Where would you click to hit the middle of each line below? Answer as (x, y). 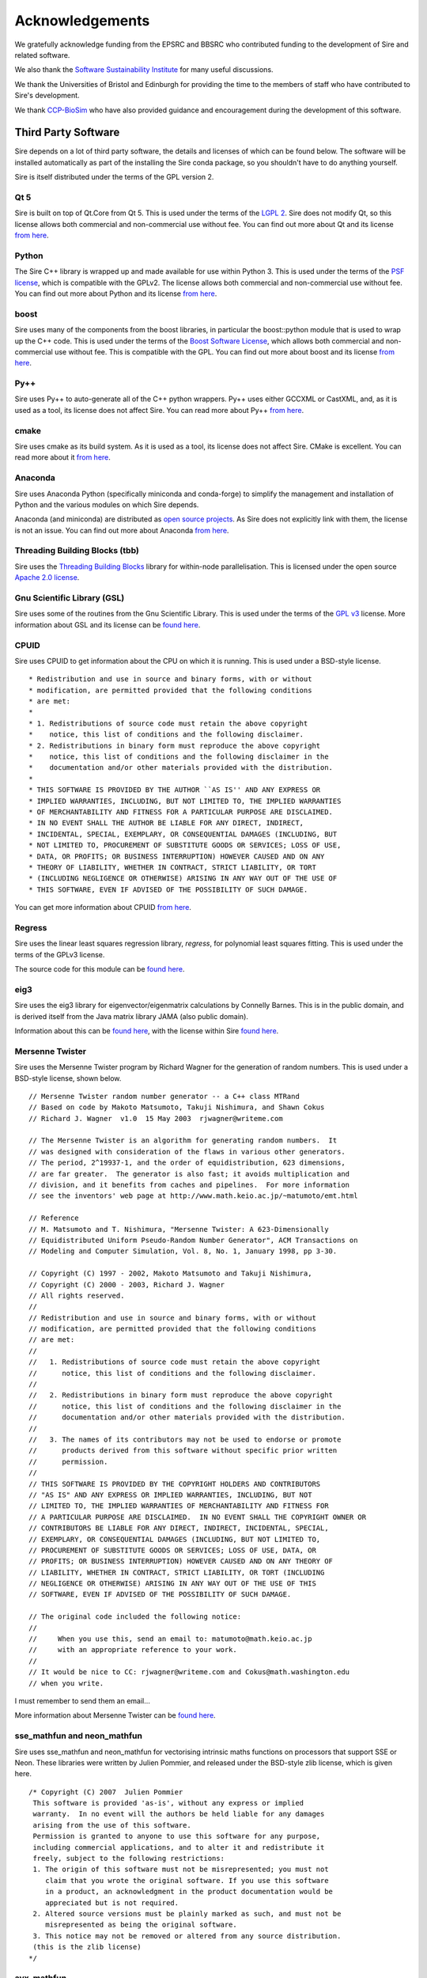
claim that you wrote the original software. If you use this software (187, 1880)
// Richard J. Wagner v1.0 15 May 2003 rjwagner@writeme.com (156, 1118)
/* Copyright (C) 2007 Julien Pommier (106, 1792)
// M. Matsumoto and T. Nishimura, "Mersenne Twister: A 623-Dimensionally (179, 1229)
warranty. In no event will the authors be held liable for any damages (179, 1814)
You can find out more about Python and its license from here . (116, 294)
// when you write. (66, 1683)
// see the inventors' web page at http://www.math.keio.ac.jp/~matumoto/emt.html (193, 1196)
